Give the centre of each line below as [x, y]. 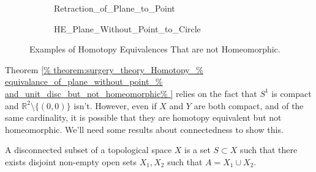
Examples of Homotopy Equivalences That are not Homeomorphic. [155, 49]
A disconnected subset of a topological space [88, 150]
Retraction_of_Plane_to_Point [115, 8]
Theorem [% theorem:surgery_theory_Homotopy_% [104, 69]
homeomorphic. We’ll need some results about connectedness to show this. [144, 129]
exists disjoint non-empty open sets [71, 161]
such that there [269, 150]
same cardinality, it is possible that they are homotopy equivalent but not [143, 117]
